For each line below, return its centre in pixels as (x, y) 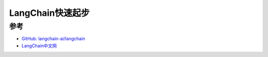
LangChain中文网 (39, 46)
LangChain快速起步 (49, 13)
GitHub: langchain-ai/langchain (53, 39)
